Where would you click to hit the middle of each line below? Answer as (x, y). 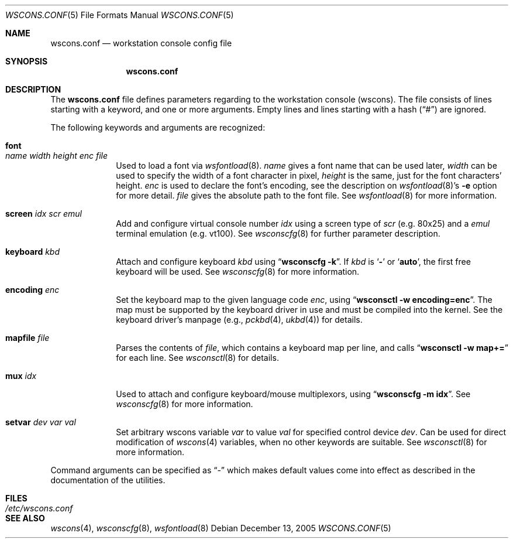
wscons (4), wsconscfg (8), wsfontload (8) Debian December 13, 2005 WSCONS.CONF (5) (221, 528)
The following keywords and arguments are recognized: (158, 127)
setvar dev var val (41, 422)
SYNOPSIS (27, 61)
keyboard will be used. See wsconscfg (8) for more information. (238, 271)
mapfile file (27, 338)
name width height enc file (57, 156)
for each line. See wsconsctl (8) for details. (197, 358)
